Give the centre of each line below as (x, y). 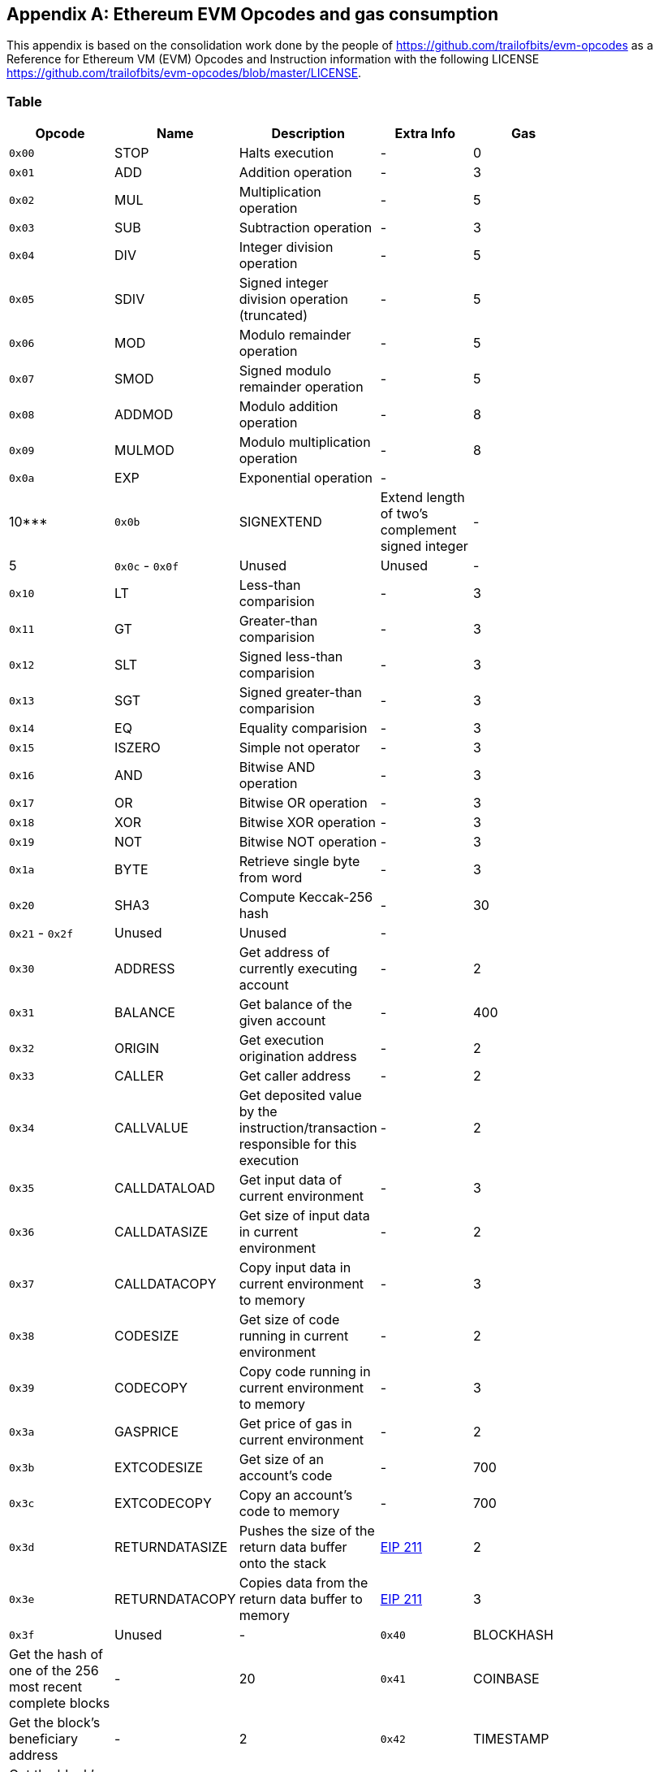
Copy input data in (295, 1268)
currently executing (298, 969)
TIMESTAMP (511, 1739)
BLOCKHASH (513, 1635)
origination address (298, 1057)
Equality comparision (303, 728)
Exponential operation (306, 478)
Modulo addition (289, 407)
